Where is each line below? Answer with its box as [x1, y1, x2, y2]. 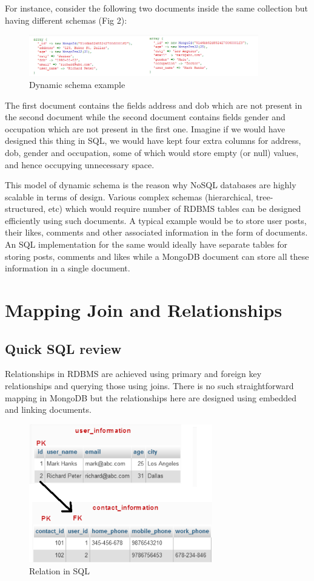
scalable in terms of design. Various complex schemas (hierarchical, [5, 190, 253, 203]
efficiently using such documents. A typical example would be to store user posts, [5, 214, 307, 226]
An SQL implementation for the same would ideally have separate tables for [5, 238, 288, 251]
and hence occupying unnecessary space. [5, 158, 155, 171]
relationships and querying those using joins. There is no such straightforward [5, 379, 294, 392]
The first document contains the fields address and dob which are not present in [5, 98, 302, 111]
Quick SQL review [5, 339, 122, 358]
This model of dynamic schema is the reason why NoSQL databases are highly [5, 178, 296, 191]
